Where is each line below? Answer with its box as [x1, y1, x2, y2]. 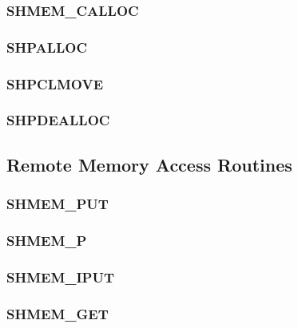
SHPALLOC [6, 37, 88, 57]
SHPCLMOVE [6, 73, 104, 93]
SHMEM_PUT [6, 194, 109, 214]
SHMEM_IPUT [6, 267, 115, 287]
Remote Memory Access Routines [6, 152, 292, 176]
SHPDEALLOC [6, 110, 110, 130]
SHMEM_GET [6, 303, 109, 323]
